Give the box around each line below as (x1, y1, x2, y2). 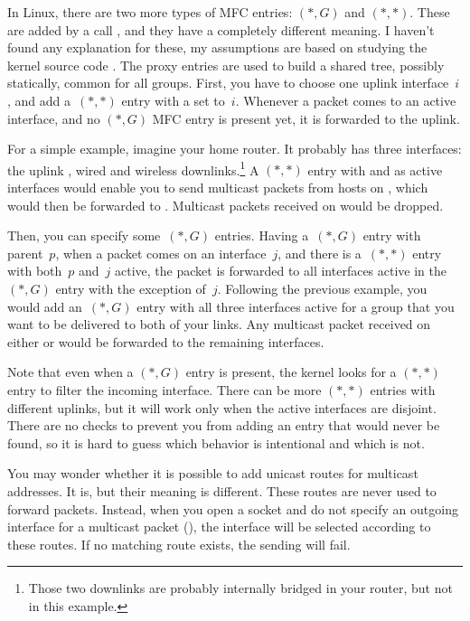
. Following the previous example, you (217, 278, 428, 297)
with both (7, 261, 62, 280)
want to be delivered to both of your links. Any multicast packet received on (7, 315, 431, 334)
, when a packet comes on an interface (55, 243, 267, 262)
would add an (7, 296, 82, 315)
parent (7, 243, 43, 262)
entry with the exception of (55, 278, 206, 297)
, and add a (7, 90, 71, 109)
